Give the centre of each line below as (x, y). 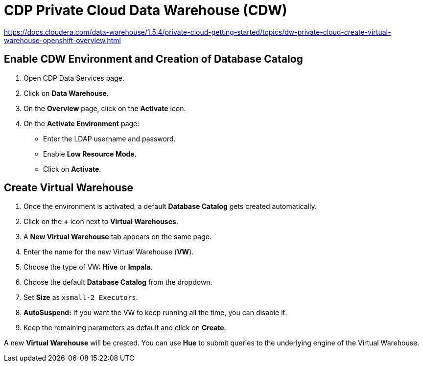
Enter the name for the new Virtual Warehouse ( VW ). (109, 252)
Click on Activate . (72, 169)
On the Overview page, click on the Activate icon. (105, 108)
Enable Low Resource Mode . (90, 154)
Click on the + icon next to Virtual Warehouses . (101, 222)
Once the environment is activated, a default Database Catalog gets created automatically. (170, 206)
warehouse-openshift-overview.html (62, 40)
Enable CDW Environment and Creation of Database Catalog (153, 59)
